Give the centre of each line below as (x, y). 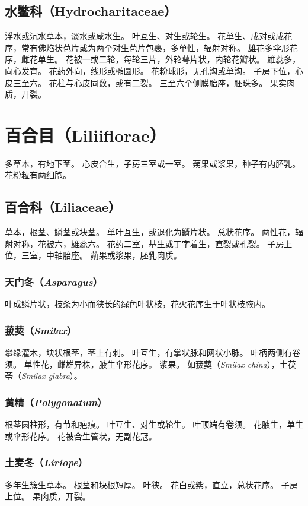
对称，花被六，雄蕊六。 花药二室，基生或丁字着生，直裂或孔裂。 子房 (148, 243)
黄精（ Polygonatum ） (56, 402)
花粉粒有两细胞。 (38, 175)
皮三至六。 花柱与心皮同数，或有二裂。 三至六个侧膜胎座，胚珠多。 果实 (146, 82)
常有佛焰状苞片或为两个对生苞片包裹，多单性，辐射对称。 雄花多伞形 (155, 47)
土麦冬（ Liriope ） (46, 462)
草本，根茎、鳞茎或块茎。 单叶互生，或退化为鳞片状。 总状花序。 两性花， (150, 232)
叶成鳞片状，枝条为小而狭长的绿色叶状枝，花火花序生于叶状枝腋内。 (137, 304)
